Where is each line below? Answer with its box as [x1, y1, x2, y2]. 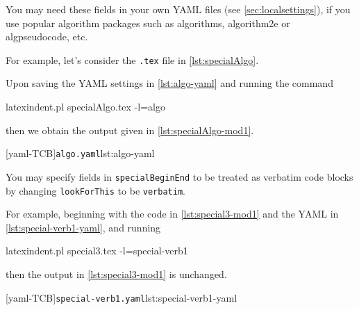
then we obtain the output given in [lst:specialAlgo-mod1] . [6, 122, 254, 137]
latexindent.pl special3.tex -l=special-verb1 [6, 243, 188, 258]
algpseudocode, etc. [6, 29, 88, 44]
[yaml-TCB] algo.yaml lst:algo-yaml [6, 146, 155, 161]
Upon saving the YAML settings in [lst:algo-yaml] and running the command [6, 76, 333, 90]
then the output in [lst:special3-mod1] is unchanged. [6, 266, 227, 281]
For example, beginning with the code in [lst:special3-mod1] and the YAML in [6, 206, 339, 221]
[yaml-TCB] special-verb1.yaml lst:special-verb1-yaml [6, 290, 237, 304]
